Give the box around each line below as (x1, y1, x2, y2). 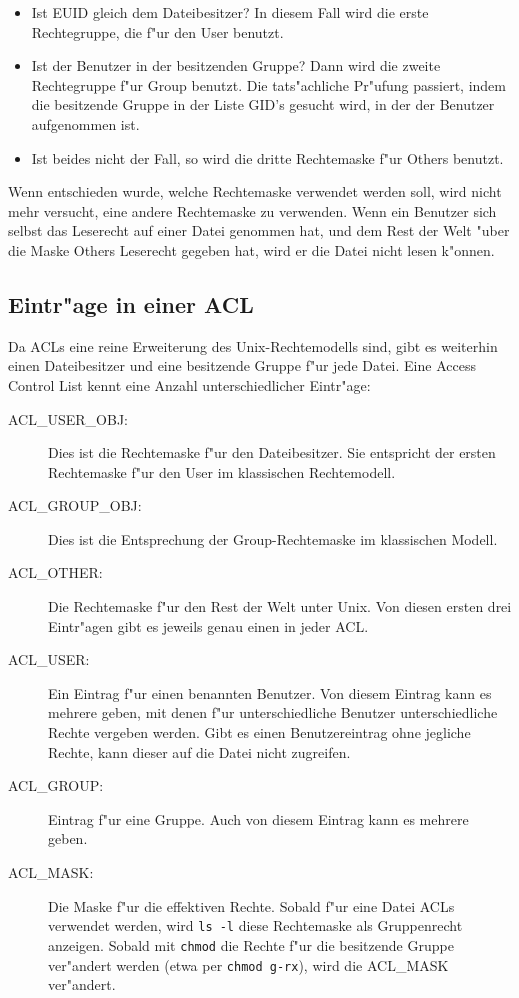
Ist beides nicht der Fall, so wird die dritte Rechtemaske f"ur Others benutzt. (31, 147, 504, 168)
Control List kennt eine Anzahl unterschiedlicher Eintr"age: (8, 374, 371, 395)
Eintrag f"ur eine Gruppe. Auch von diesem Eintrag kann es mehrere (48, 808, 469, 829)
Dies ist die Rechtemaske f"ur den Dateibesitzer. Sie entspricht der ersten (48, 442, 496, 463)
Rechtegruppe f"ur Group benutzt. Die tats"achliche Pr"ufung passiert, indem (31, 74, 506, 95)
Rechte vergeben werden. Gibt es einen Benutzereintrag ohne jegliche (48, 722, 471, 743)
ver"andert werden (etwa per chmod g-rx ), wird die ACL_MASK (48, 954, 449, 975)
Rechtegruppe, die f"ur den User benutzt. (31, 21, 284, 42)
